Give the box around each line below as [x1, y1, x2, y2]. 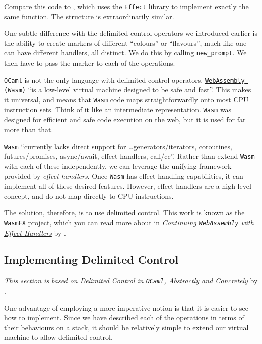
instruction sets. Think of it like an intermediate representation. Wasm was [4, 104, 232, 114]
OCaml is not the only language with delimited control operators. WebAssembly [4, 74, 245, 85]
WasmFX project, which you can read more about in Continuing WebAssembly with [4, 217, 254, 227]
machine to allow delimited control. [4, 332, 113, 342]
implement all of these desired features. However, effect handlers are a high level [4, 181, 251, 191]
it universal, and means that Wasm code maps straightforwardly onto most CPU [4, 94, 249, 104]
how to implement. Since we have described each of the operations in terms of [4, 312, 244, 323]
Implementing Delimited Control [4, 252, 179, 267]
